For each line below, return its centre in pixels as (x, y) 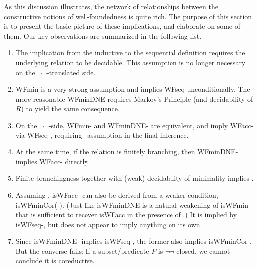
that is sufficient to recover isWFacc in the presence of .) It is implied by (126, 214)
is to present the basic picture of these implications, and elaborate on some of (122, 26)
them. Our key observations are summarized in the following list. (103, 36)
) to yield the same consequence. (70, 108)
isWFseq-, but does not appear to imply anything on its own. (109, 224)
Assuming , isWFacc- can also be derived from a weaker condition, (117, 195)
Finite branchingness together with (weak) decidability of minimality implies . (134, 178)
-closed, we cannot (202, 250)
